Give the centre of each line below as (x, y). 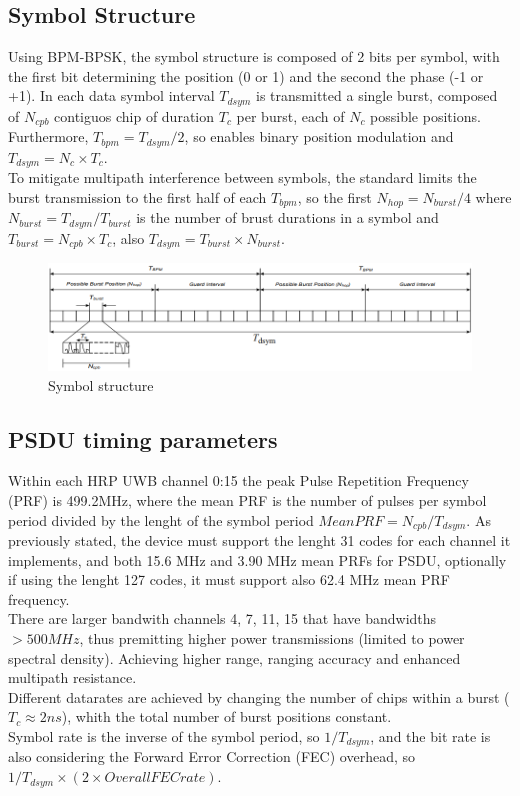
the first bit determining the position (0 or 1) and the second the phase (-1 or (246, 75)
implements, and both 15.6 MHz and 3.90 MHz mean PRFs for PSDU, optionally (257, 559)
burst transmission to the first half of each (137, 196)
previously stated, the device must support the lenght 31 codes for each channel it (259, 540)
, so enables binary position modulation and (319, 136)
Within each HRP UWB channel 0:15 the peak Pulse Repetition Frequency (238, 480)
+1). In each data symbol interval (111, 95)
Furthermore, (48, 136)
